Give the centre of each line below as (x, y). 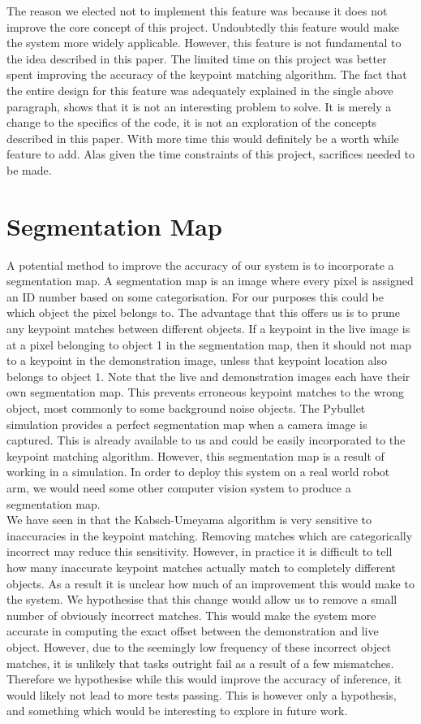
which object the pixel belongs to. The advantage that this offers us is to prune (204, 312)
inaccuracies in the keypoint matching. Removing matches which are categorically (210, 535)
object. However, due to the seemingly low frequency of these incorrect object (199, 646)
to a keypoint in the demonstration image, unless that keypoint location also (197, 360)
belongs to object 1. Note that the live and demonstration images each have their (208, 376)
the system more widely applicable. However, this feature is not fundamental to (204, 43)
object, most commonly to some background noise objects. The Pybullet (186, 408)
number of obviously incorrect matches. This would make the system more (191, 615)
